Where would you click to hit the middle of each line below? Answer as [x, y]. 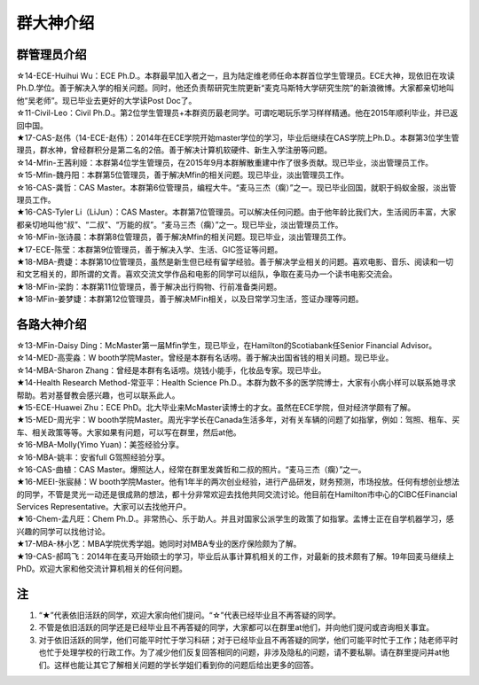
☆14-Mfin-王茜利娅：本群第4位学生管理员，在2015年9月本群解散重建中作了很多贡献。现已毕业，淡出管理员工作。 [225, 162]
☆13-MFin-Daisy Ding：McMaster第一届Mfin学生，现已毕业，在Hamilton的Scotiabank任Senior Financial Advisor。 [227, 345]
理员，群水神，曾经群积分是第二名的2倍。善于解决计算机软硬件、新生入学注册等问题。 [174, 150]
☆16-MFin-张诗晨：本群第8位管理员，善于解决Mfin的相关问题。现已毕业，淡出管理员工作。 [184, 237]
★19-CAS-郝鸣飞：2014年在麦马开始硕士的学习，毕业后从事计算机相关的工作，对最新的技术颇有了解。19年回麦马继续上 [235, 556]
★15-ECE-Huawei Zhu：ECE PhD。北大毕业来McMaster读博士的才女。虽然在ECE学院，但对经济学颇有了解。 [216, 407]
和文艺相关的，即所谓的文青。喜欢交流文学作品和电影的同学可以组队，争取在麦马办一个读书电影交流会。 [207, 274]
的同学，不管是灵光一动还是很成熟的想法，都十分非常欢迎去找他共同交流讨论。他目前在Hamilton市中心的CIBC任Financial [237, 494]
